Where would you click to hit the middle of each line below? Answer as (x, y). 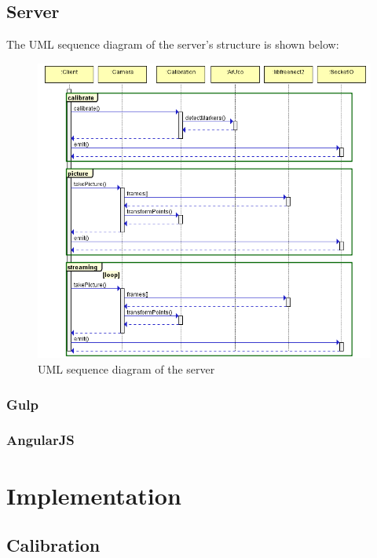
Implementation (94, 495)
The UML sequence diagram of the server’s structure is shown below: (173, 44)
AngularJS (40, 440)
